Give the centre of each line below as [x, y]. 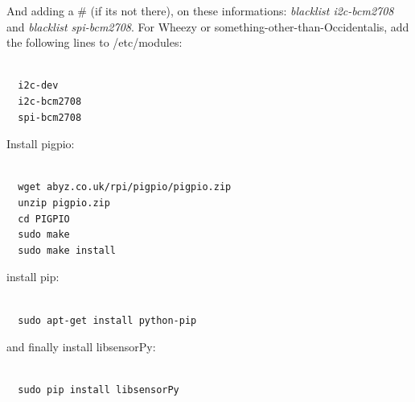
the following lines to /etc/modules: [95, 42]
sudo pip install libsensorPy [99, 390]
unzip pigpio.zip [64, 203]
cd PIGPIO [44, 219]
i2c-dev [38, 86]
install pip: [33, 277]
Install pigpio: [41, 144]
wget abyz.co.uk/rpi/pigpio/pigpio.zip [125, 187]
